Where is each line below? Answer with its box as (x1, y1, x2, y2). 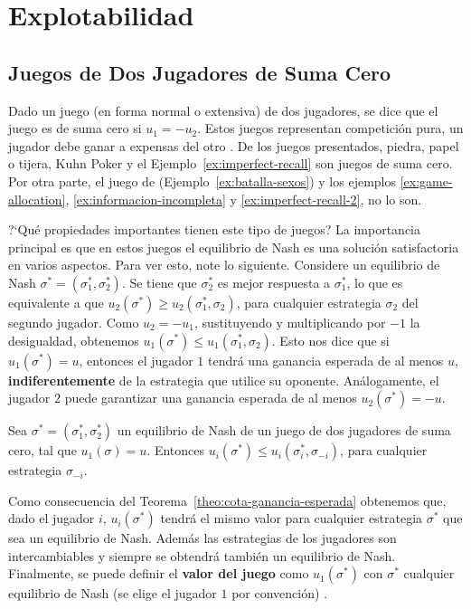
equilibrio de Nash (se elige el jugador (8, 584, 217, 603)
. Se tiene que (121, 272, 197, 291)
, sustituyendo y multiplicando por (194, 312, 386, 331)
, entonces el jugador (79, 350, 193, 369)
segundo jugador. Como (8, 312, 139, 331)
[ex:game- (400, 171, 453, 190)
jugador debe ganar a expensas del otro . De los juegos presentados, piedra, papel (8, 136, 459, 155)
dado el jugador (8, 509, 95, 528)
